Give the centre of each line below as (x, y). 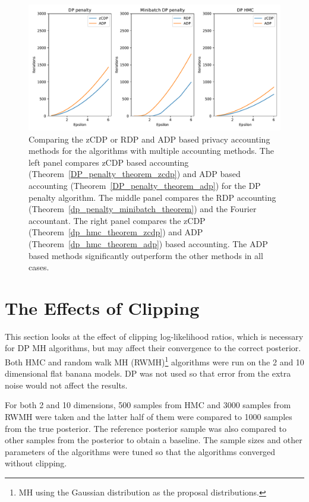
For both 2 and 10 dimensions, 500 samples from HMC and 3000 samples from (148, 405)
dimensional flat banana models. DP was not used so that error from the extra (148, 373)
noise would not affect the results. (66, 385)
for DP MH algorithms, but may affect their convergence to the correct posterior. (153, 348)
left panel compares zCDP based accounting (109, 162)
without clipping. (36, 463)
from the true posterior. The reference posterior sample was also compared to (146, 428)
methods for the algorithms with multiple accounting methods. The (151, 151)
